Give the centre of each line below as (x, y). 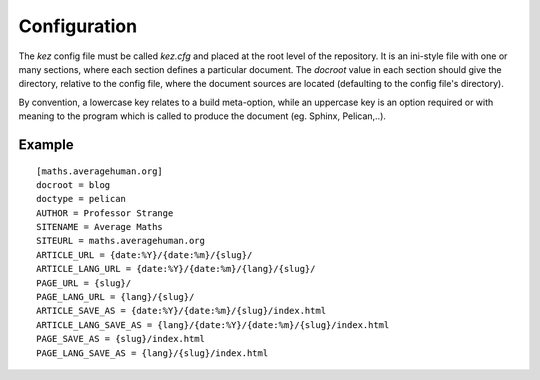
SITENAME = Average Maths (100, 227)
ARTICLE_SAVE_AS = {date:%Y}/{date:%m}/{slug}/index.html (181, 311)
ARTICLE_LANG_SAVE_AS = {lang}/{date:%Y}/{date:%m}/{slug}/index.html (213, 324)
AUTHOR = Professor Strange (105, 213)
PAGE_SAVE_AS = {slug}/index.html (120, 339)
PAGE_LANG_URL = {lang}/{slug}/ (115, 297)
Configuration (78, 26)
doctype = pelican (81, 199)
